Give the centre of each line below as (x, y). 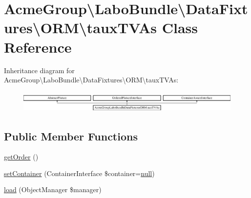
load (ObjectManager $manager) (53, 189)
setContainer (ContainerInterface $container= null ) (79, 173)
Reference (38, 47)
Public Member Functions (71, 136)
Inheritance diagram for (39, 70)
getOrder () (21, 157)
